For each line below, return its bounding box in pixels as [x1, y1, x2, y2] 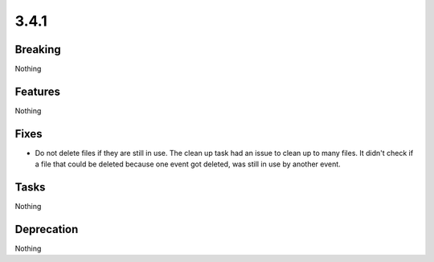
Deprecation [14, 222, 79, 236]
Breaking [14, 43, 62, 56]
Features [14, 84, 60, 98]
